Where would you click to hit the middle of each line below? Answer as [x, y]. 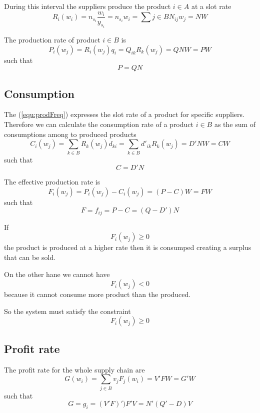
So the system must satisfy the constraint [67, 311]
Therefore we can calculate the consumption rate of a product [99, 124]
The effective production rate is [52, 182]
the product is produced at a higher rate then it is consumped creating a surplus [128, 247]
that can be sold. [30, 257]
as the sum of [235, 124]
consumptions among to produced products [70, 134]
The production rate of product [52, 40]
